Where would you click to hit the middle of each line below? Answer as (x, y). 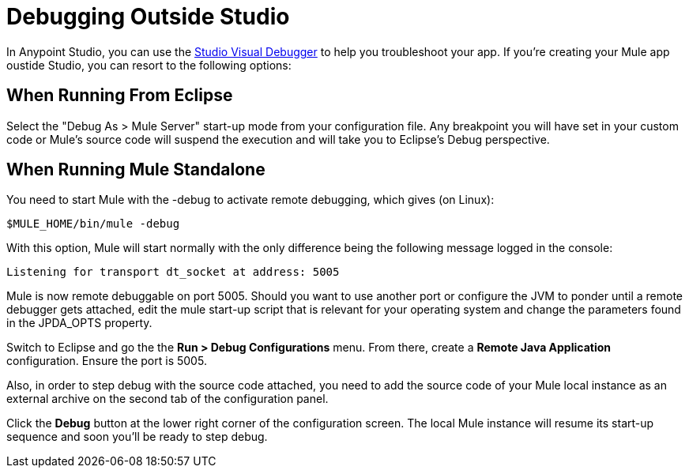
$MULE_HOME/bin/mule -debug (93, 224)
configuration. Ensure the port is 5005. (107, 361)
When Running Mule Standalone (136, 170)
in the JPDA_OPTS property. (79, 323)
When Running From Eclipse (120, 96)
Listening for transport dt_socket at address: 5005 (173, 272)
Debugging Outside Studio (148, 17)
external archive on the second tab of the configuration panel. (168, 399)
